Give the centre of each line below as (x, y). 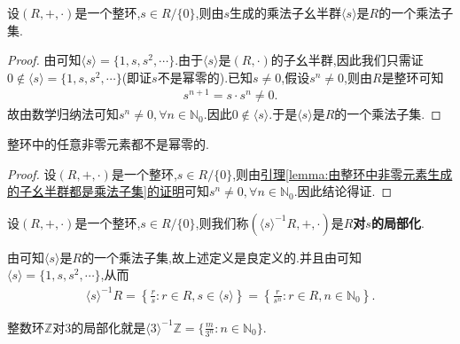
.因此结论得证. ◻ (343, 191)
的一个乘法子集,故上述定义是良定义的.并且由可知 (222, 257)
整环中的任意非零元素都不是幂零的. (108, 144)
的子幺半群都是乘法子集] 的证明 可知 (108, 191)
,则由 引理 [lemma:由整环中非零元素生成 (343, 173)
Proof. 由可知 (44, 60)
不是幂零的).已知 (205, 77)
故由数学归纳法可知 (63, 114)
